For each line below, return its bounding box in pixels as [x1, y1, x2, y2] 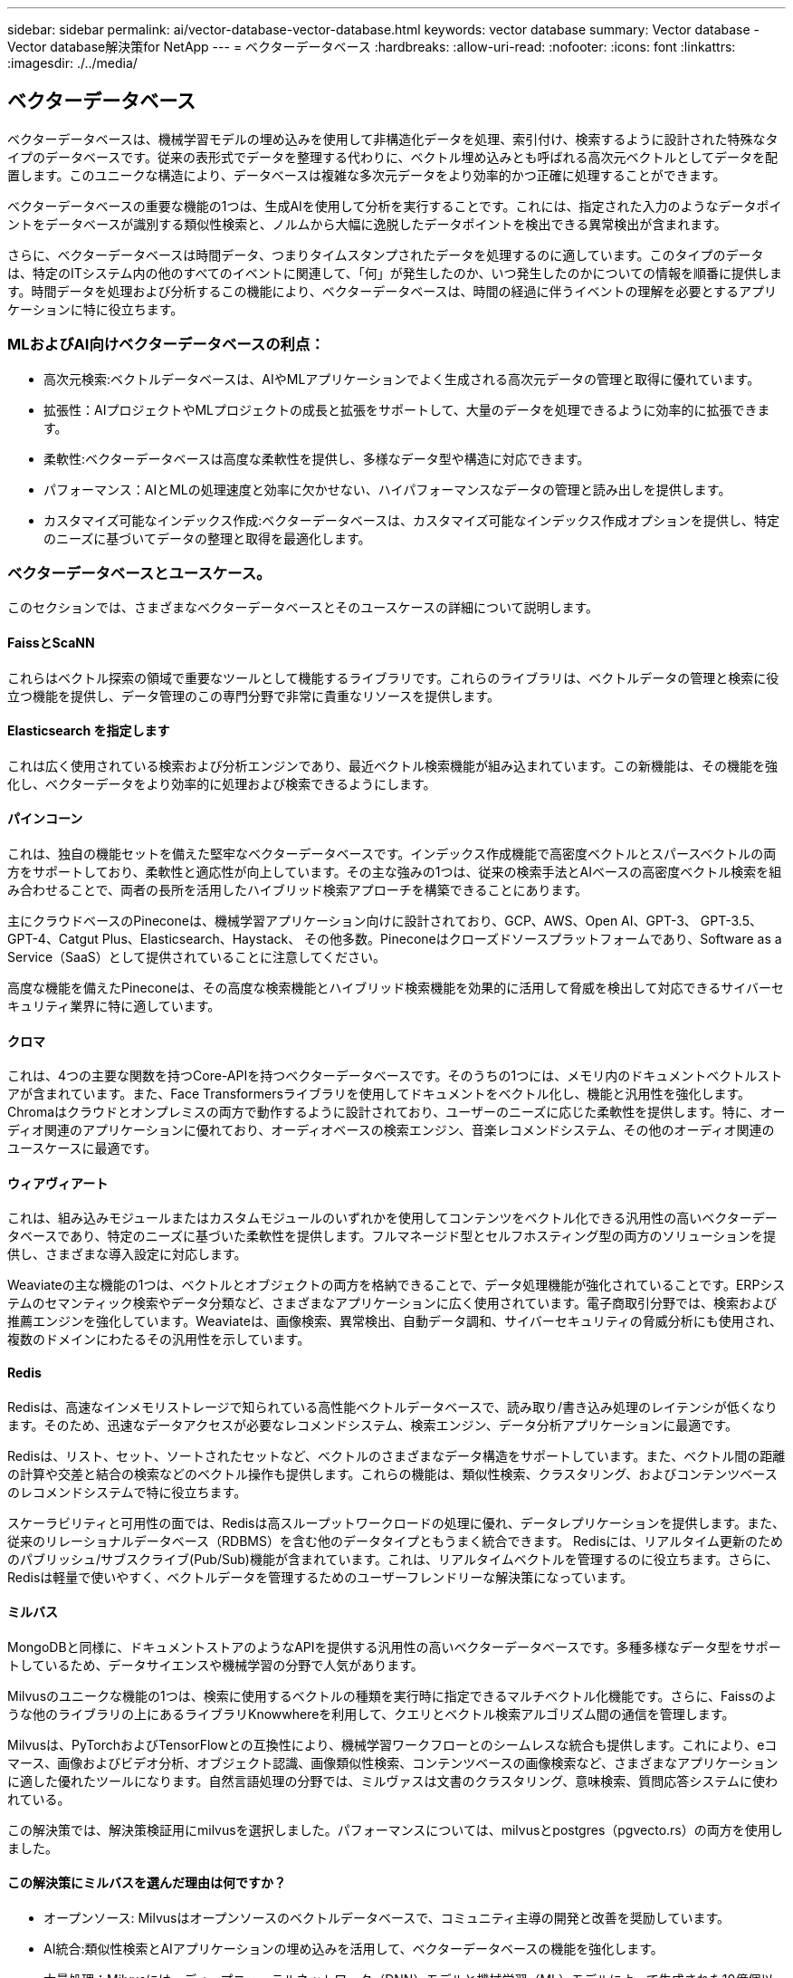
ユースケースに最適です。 [7, 1140, 158, 1157]
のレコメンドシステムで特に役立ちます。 [7, 1483, 247, 1500]
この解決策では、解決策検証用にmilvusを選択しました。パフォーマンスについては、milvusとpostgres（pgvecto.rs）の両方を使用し [7, 1821, 783, 1838]
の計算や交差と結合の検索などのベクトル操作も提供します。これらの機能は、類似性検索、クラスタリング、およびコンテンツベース [7, 1465, 778, 1482]
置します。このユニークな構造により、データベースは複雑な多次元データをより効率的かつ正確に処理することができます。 [7, 167, 726, 183]
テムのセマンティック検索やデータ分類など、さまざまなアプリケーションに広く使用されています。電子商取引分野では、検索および [7, 1295, 777, 1311]
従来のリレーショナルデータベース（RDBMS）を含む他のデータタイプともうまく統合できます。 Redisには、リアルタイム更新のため [7, 1532, 783, 1549]
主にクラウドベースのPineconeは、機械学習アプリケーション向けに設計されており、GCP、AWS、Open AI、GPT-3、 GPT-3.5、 [7, 913, 762, 928]
